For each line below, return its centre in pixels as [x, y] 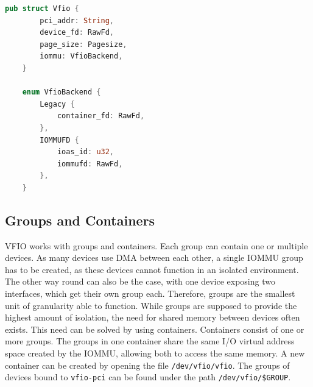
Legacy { [57, 104]
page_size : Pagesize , [83, 44]
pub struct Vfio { [42, 9]
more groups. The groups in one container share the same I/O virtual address [150, 341]
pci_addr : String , [77, 20]
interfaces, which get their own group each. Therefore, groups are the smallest [150, 293]
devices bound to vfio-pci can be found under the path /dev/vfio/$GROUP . [148, 377]
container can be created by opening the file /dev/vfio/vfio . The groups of [147, 365]
